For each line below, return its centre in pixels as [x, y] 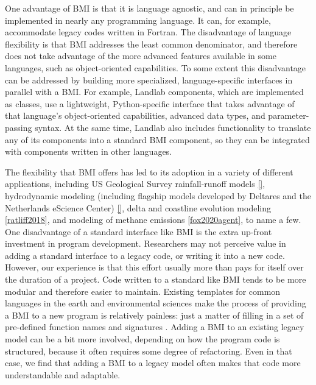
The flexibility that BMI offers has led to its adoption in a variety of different [149, 171]
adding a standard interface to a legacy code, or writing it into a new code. [145, 255]
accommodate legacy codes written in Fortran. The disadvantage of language [148, 32]
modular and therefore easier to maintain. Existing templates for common [143, 291]
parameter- [289, 115]
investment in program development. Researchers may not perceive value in [146, 243]
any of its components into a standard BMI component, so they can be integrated [157, 139]
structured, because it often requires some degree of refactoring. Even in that [149, 351]
